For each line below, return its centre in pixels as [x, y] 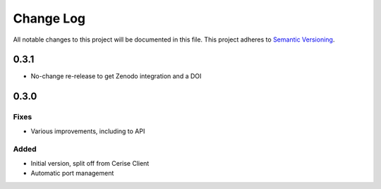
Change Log [49, 18]
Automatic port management [72, 173]
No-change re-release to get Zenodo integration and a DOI [116, 76]
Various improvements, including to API [88, 131]
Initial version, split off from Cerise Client [90, 163]
